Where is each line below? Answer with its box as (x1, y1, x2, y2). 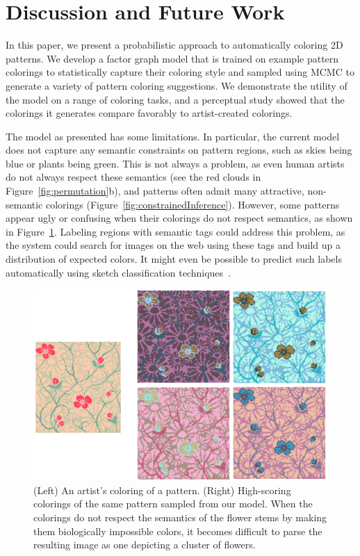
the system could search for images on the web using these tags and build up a (6, 238, 341, 252)
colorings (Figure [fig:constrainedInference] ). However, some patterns (46, 197, 340, 211)
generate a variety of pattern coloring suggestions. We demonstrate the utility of (6, 78, 347, 92)
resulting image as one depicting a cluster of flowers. (33, 537, 256, 552)
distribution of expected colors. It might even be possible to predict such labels (6, 252, 342, 266)
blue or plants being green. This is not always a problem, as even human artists (6, 156, 345, 170)
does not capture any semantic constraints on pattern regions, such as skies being (6, 142, 352, 157)
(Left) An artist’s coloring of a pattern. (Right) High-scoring (33, 482, 291, 497)
